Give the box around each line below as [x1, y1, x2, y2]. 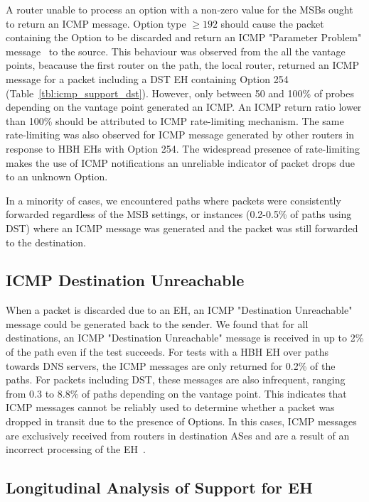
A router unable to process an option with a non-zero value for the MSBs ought [6, 2, 353, 16]
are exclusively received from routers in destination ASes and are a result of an [6, 427, 350, 442]
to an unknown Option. [6, 169, 108, 184]
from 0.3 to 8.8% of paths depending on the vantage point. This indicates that [6, 386, 347, 400]
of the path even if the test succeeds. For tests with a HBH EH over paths [6, 344, 329, 359]
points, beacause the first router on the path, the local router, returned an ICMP [6, 58, 359, 72]
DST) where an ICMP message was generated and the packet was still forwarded [6, 220, 358, 235]
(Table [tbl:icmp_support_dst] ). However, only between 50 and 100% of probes [6, 85, 355, 100]
